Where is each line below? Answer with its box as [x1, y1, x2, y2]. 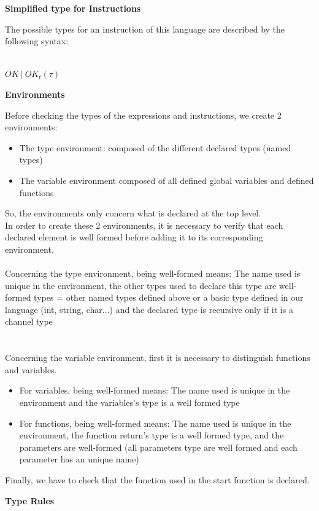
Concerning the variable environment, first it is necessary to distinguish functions [5, 351, 310, 364]
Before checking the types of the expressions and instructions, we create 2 [5, 108, 282, 121]
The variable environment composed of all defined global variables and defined [19, 173, 314, 186]
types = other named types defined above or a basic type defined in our [34, 291, 304, 304]
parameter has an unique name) [19, 453, 139, 465]
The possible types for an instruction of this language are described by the [5, 22, 285, 35]
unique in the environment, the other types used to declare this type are [5, 279, 277, 291]
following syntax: [5, 34, 69, 47]
